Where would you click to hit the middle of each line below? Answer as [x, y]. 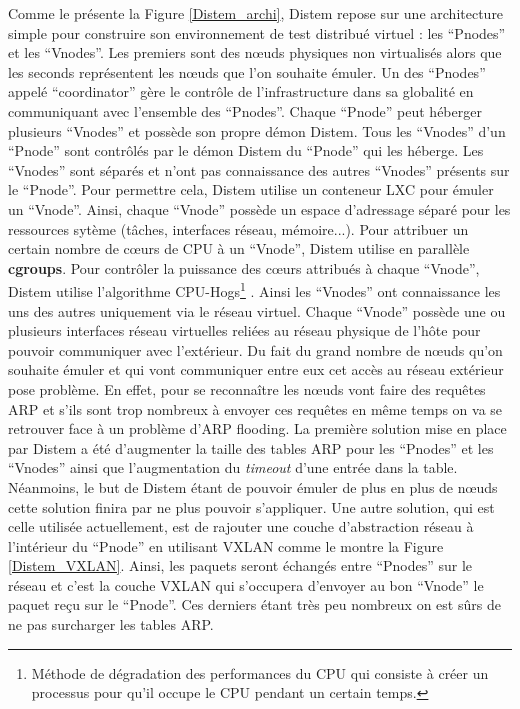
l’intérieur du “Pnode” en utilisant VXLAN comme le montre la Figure [226, 545]
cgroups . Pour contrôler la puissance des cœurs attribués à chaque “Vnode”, [244, 267]
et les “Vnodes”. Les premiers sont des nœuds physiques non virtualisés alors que [255, 52]
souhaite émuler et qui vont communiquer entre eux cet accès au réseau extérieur [256, 369]
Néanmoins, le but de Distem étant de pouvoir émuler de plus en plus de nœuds [253, 486]
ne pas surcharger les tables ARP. [111, 624]
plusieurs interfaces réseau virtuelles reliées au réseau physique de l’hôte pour [244, 330]
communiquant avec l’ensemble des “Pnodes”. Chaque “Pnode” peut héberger [245, 110]
